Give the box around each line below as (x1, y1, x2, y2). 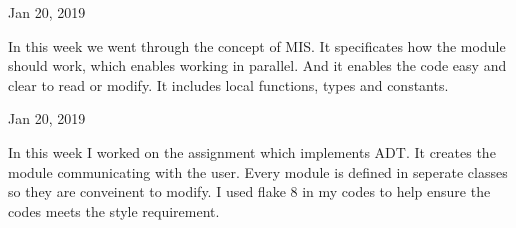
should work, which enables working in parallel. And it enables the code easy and (8, 55, 507, 76)
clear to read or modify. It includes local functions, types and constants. (8, 74, 449, 95)
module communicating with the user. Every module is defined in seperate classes (8, 161, 508, 182)
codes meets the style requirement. (8, 200, 220, 221)
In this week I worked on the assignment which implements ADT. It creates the (8, 141, 496, 162)
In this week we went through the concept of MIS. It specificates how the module (8, 35, 506, 56)
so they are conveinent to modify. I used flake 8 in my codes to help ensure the (8, 181, 491, 202)
